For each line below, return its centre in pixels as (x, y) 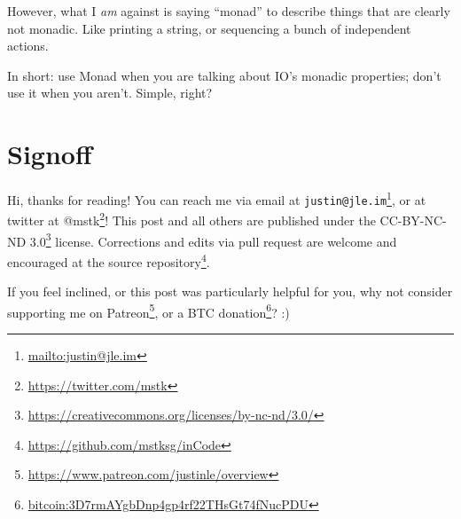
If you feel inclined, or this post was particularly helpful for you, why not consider (230, 291)
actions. (28, 46)
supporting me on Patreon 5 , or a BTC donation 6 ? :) (148, 311)
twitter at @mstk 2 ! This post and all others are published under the (191, 219)
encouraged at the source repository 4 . (109, 260)
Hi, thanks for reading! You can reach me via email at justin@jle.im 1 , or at (217, 198)
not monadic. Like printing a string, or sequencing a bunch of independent (209, 28)
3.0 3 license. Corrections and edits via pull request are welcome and (213, 240)
